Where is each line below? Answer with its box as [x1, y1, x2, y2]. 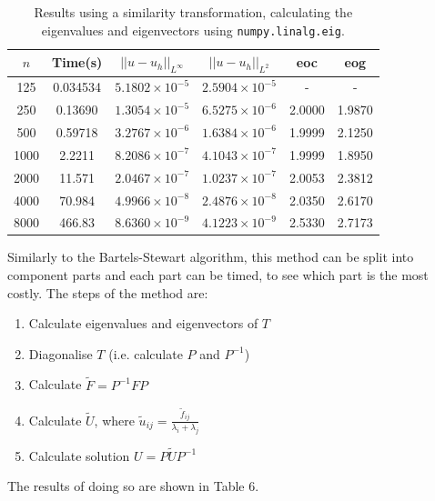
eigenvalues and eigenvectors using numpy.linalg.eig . [41, 20, 345, 39]
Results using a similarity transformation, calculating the [34, 3, 353, 21]
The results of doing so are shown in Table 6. [7, 476, 259, 496]
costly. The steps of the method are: [7, 283, 208, 302]
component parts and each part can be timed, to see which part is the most [7, 266, 429, 285]
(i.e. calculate [108, 344, 183, 363]
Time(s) [52, 53, 103, 72]
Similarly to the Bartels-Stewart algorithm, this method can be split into [7, 247, 414, 266]
